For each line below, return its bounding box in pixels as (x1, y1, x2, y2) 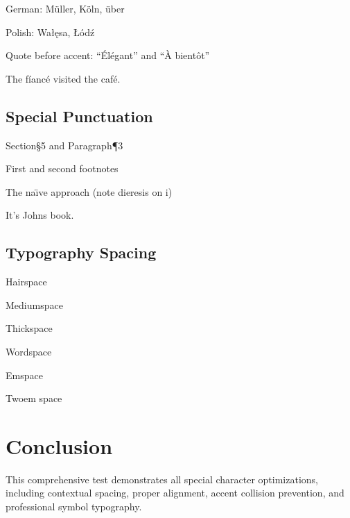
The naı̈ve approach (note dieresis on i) (6, 184, 173, 199)
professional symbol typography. (6, 499, 142, 514)
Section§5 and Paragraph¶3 (6, 137, 123, 152)
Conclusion (6, 431, 113, 460)
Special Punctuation (6, 105, 153, 126)
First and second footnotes (6, 161, 119, 176)
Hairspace (6, 274, 47, 289)
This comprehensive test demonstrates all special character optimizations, (6, 471, 318, 486)
